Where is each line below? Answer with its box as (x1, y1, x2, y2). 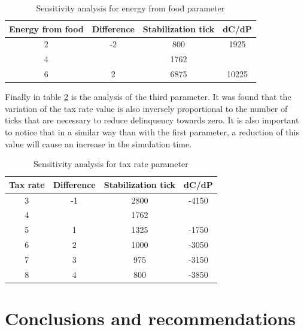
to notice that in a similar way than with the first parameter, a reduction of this (5, 126, 299, 138)
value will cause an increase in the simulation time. (5, 137, 192, 150)
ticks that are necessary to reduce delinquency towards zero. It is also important (5, 114, 299, 126)
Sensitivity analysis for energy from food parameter (36, 2, 225, 14)
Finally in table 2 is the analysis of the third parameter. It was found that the (5, 90, 291, 103)
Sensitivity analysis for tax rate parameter (34, 158, 189, 170)
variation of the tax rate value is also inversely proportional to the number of (5, 102, 288, 114)
